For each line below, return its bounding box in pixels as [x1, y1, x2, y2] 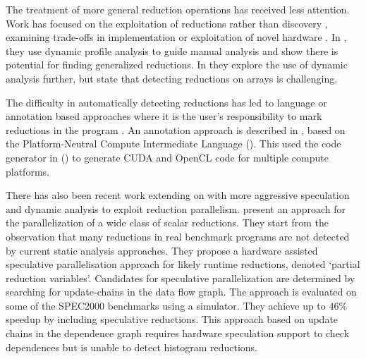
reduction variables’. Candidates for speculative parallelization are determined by [6, 270, 355, 285]
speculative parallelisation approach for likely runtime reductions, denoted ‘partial [6, 257, 360, 272]
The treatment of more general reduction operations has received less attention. [6, 2, 350, 16]
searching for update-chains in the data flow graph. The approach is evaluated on [6, 284, 357, 299]
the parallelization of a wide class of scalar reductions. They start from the [6, 215, 329, 230]
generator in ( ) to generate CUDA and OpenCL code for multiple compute [6, 150, 329, 164]
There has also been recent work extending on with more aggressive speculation [6, 188, 350, 202]
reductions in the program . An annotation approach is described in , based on [6, 122, 346, 137]
